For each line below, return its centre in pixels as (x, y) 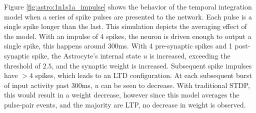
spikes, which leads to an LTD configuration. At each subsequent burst (143, 75)
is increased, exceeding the (190, 55)
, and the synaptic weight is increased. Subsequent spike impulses (152, 65)
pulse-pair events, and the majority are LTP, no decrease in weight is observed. (125, 104)
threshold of (22, 65)
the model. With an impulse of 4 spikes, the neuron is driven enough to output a (128, 36)
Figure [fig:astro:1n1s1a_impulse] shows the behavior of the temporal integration (128, 6)
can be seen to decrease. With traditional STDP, (175, 85)
